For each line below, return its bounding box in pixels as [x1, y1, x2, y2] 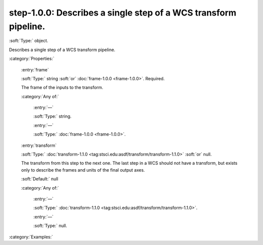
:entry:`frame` [21, 67, 49, 72]
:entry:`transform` [21, 142, 57, 148]
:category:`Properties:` [9, 56, 55, 62]
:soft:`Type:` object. [9, 38, 49, 44]
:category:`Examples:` [9, 234, 53, 240]
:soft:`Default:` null [21, 176, 58, 182]
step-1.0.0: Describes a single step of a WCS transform [9, 7, 237, 18]
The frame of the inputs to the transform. [21, 85, 103, 90]
